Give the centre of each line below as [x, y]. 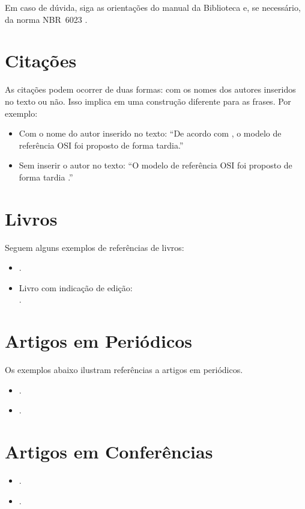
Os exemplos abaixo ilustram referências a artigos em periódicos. [124, 370]
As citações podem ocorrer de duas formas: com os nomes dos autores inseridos [150, 89]
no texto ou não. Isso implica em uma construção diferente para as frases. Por [148, 101]
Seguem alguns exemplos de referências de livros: [95, 247]
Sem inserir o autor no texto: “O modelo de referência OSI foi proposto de [156, 165]
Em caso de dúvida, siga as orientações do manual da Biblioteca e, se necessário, [153, 7]
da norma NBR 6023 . [46, 19]
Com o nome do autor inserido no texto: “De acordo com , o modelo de [150, 133]
